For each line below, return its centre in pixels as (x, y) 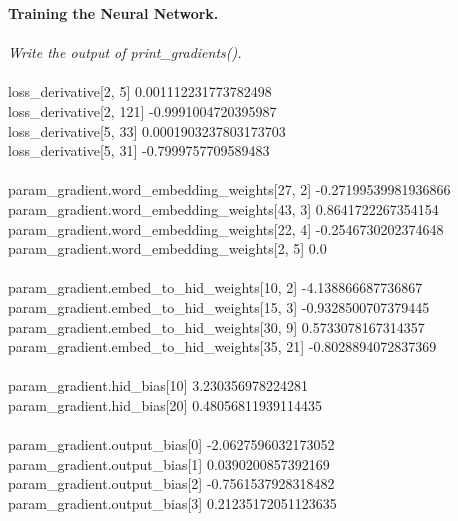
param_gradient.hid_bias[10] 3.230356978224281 (158, 385)
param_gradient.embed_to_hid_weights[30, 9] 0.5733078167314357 (216, 326)
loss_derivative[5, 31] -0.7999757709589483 (139, 150)
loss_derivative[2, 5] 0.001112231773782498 (140, 91)
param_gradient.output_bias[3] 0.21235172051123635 (172, 502)
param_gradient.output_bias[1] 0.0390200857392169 (169, 463)
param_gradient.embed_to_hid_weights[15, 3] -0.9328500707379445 (219, 306)
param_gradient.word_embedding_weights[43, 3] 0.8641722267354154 (223, 208)
